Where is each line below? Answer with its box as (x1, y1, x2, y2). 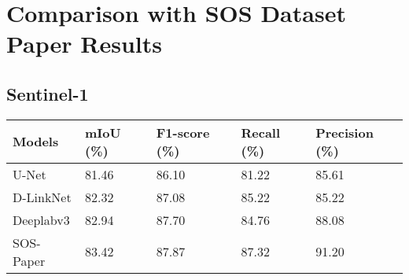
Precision (315, 123, 374, 142)
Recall (241, 123, 281, 142)
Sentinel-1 (6, 81, 89, 105)
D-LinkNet (13, 187, 72, 206)
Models (13, 132, 59, 151)
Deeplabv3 (13, 210, 70, 229)
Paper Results (6, 28, 162, 60)
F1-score (156, 123, 210, 142)
